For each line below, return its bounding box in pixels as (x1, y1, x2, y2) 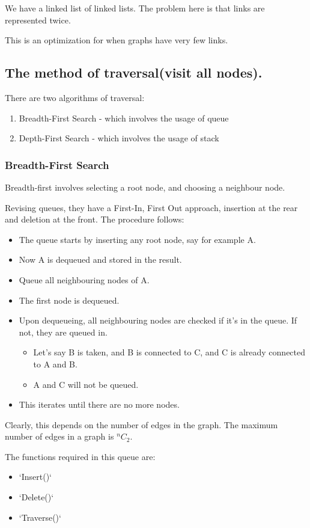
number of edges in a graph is (5, 430, 114, 443)
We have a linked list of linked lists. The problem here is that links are (5, 2, 265, 14)
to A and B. (33, 357, 77, 370)
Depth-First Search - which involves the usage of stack (19, 132, 219, 144)
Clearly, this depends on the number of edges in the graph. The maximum (5, 418, 278, 431)
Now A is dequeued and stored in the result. (19, 253, 182, 266)
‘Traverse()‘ (19, 511, 61, 523)
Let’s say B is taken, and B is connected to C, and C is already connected (33, 346, 306, 358)
